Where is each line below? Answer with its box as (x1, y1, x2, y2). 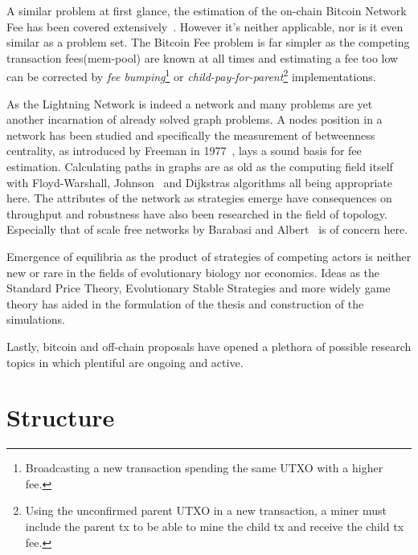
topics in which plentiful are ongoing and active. (6, 353, 244, 370)
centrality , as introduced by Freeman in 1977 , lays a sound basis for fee (6, 142, 362, 159)
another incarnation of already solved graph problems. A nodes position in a (6, 111, 383, 128)
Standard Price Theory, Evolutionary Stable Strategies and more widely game (6, 280, 391, 296)
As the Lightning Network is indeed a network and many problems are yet (6, 95, 373, 112)
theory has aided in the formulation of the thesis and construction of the (6, 295, 364, 312)
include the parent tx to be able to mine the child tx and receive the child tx (25, 518, 404, 535)
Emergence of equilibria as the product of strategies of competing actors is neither (6, 247, 412, 264)
